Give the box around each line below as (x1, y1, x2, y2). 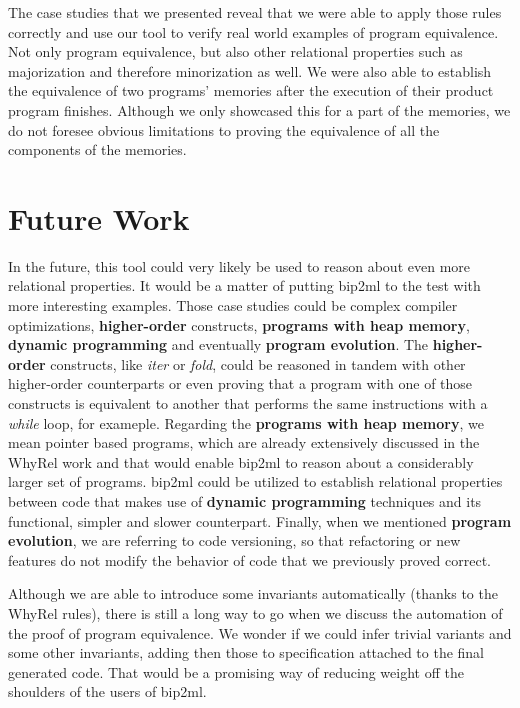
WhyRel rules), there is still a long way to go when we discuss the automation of (8, 602, 503, 623)
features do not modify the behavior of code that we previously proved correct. (8, 549, 492, 570)
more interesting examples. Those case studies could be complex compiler (8, 295, 458, 316)
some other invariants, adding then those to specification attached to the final (8, 642, 484, 663)
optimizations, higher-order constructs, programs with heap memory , (8, 314, 470, 335)
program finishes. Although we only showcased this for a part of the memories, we (8, 99, 511, 120)
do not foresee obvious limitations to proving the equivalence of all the (8, 119, 440, 140)
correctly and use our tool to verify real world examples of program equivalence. (8, 21, 499, 42)
